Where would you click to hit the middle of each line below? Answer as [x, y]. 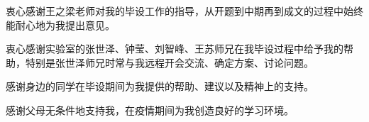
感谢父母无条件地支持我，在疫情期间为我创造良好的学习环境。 [150, 110]
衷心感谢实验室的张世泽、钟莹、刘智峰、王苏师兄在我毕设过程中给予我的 [175, 49]
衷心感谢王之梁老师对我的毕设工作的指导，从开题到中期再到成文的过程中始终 [184, 11]
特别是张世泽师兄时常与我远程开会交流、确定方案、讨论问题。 [169, 62]
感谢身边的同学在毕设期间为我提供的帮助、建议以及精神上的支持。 [160, 86]
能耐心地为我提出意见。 [60, 24]
